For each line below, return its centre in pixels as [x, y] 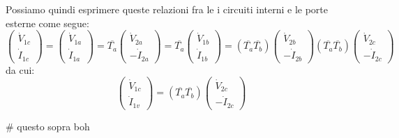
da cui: [20, 69]
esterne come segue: [47, 23]
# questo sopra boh [48, 126]
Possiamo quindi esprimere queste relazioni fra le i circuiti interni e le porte [167, 9]
